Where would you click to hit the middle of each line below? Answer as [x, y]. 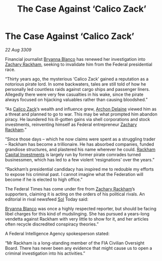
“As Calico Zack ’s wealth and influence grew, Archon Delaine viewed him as [81, 109]
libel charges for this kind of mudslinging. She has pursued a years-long [77, 214]
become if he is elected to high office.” [44, 179]
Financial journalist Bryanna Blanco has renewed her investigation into [75, 59]
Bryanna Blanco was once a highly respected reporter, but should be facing [81, 209]
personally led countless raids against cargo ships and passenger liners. [77, 89]
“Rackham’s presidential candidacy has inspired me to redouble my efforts [80, 169]
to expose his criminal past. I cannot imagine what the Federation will [74, 174]
